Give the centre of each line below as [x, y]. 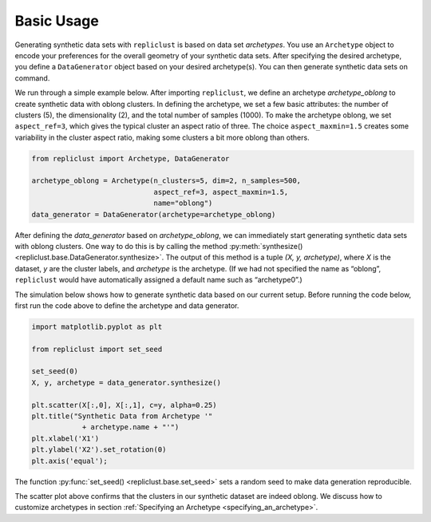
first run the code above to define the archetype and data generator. [127, 305]
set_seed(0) [55, 372]
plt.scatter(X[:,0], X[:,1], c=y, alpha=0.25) [124, 405]
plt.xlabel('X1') [65, 438]
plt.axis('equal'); [69, 461]
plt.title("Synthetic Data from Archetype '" [122, 416]
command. [32, 78]
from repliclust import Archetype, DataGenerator [130, 158]
